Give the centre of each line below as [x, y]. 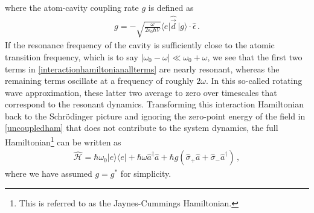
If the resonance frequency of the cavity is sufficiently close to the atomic [140, 45]
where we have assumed [49, 173]
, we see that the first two [255, 56]
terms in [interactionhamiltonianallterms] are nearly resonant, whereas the [142, 68]
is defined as [171, 7]
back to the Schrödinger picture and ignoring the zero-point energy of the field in [155, 116]
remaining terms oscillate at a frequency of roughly [99, 81]
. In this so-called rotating [254, 81]
